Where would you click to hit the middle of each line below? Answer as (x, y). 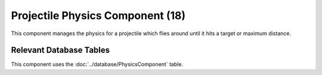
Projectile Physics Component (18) (98, 15)
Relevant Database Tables (61, 50)
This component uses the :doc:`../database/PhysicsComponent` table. (97, 64)
